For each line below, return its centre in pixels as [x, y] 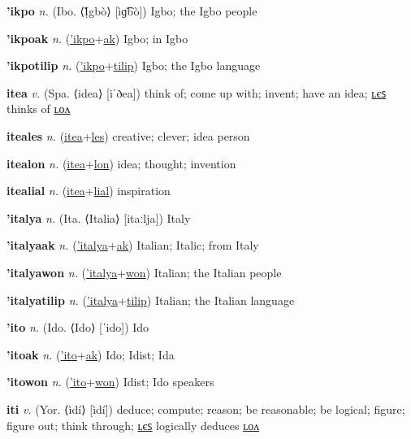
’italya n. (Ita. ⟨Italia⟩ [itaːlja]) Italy [99, 217]
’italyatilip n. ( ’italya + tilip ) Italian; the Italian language [151, 300]
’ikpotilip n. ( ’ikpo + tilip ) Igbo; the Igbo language [134, 65]
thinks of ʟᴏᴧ [39, 109]
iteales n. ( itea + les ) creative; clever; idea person [128, 135]
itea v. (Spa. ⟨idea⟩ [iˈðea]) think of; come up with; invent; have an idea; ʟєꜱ [197, 92]
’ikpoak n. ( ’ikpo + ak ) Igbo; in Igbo [97, 38]
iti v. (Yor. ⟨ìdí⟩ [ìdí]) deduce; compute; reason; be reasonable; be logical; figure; [206, 409]
